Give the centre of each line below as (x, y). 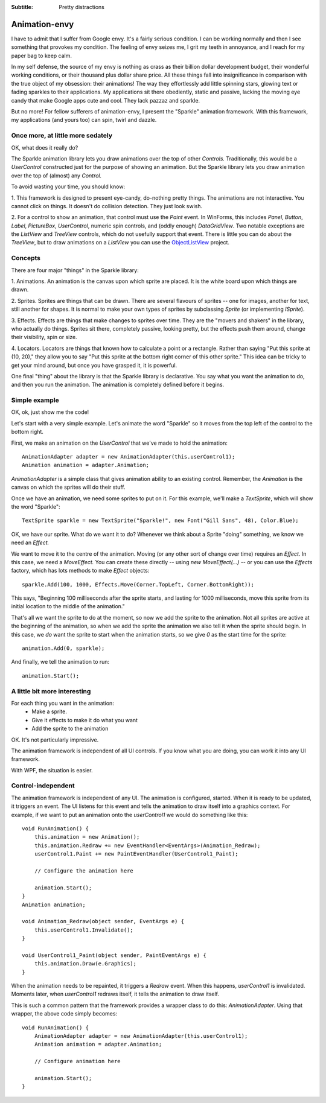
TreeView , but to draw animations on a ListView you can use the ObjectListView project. (120, 243)
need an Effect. (30, 542)
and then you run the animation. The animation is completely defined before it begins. (118, 385)
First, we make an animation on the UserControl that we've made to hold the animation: (119, 443)
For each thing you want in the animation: (62, 703)
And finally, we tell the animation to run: (60, 662)
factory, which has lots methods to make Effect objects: (80, 571)
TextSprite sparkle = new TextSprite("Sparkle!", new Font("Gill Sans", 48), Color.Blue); (160, 521)
